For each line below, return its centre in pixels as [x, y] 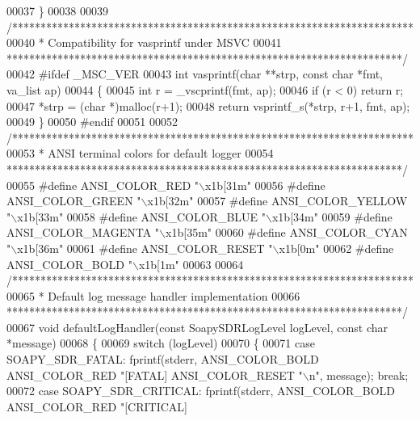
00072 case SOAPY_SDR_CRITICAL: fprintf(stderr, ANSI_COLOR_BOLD [201, 391]
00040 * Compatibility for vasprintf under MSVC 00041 [144, 42]
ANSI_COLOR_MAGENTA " [83, 232]
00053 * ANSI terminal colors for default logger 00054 [140, 153]
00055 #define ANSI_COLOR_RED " [103, 185]
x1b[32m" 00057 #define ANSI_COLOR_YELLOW [277, 201]
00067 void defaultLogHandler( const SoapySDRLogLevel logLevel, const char [197, 327]
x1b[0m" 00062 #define [336, 248]
